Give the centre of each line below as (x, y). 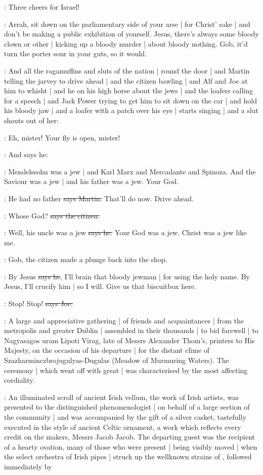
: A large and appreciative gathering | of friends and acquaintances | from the (124, 320)
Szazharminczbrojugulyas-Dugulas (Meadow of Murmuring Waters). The (117, 360)
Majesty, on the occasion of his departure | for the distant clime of (107, 350)
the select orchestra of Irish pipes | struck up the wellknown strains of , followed (128, 456)
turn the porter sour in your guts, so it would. (76, 53)
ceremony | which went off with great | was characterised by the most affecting (126, 370)
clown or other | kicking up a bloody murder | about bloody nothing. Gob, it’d (126, 43)
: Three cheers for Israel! (42, 7)
